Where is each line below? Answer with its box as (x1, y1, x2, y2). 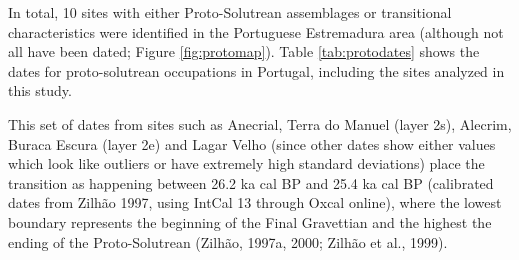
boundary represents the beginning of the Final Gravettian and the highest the (8, 211, 492, 232)
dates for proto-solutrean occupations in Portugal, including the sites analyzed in (8, 60, 505, 81)
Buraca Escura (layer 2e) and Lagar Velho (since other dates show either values (8, 133, 496, 154)
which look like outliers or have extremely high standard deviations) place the (8, 153, 485, 174)
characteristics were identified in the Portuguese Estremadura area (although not (8, 21, 504, 42)
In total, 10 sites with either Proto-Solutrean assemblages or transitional (8, 2, 452, 22)
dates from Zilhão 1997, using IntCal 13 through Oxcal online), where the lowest (8, 192, 502, 213)
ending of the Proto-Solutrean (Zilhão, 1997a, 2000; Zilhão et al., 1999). (8, 231, 448, 252)
